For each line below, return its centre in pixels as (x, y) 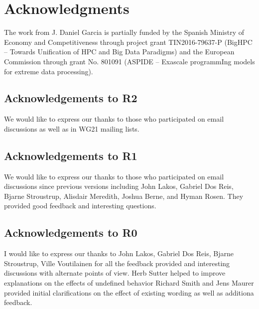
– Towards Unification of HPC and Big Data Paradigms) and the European (119, 52)
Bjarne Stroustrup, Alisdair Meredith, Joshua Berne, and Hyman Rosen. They (124, 196)
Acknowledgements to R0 (71, 232)
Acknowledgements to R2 (71, 98)
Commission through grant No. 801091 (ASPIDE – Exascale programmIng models (129, 61)
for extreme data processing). (49, 71)
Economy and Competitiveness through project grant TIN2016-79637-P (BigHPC (128, 42)
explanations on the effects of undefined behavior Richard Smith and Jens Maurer (129, 283)
